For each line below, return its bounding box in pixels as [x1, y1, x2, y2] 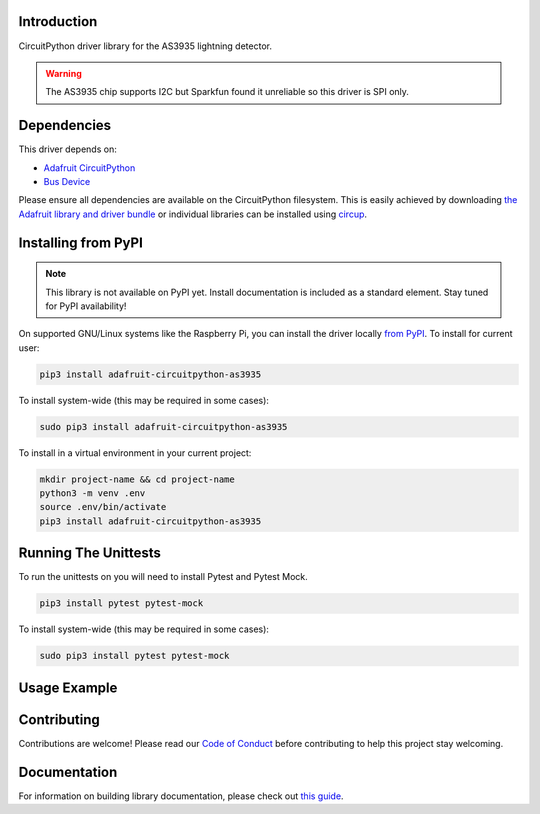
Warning [45, 67, 82, 79]
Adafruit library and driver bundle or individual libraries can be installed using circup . [18, 208, 368, 220]
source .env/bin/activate [39, 501, 167, 513]
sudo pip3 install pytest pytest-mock [39, 650, 230, 662]
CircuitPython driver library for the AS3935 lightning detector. [18, 40, 272, 52]
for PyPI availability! [45, 300, 127, 312]
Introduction [18, 13, 98, 30]
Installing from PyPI [18, 234, 144, 251]
